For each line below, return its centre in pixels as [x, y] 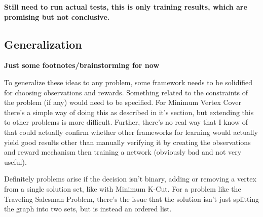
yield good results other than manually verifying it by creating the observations [127, 142]
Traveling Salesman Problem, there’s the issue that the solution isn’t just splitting [132, 198]
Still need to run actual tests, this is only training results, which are [126, 7]
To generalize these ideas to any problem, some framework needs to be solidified [128, 82]
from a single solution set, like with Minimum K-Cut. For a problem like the [123, 188]
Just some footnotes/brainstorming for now [82, 65]
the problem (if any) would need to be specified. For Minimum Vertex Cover [123, 102]
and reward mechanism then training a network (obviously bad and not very [123, 152]
